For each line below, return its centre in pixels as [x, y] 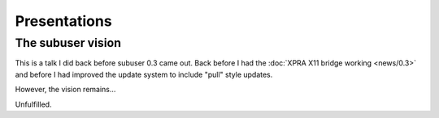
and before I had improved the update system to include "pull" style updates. [144, 74]
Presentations [64, 21]
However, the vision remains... [65, 90]
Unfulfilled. [33, 104]
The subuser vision [68, 43]
